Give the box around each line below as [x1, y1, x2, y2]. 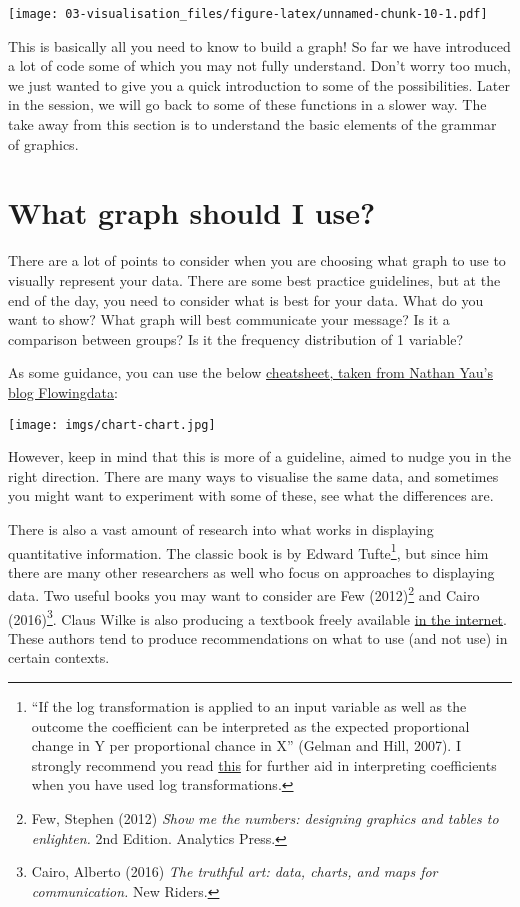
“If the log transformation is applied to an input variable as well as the [31, 696, 467, 717]
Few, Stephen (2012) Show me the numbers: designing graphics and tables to [31, 808, 499, 829]
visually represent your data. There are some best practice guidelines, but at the [8, 269, 501, 290]
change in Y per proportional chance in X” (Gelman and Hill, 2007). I [31, 735, 461, 756]
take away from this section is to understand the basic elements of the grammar [8, 114, 497, 135]
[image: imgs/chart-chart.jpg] [8, 417, 216, 432]
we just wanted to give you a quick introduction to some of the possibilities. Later [8, 74, 510, 95]
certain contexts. [8, 647, 110, 668]
